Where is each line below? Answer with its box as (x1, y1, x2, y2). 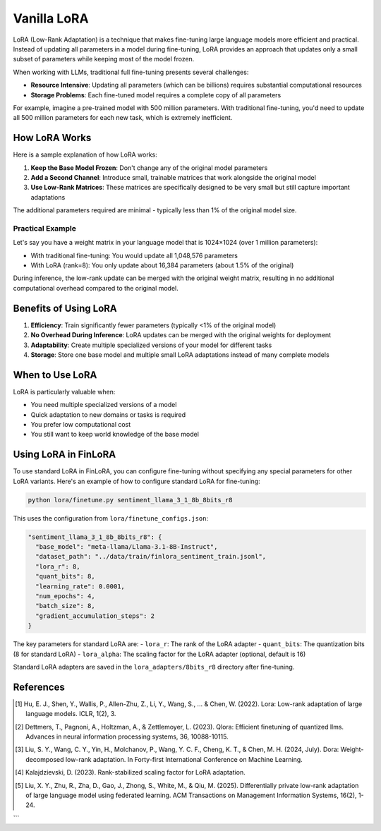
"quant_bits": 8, (35, 572, 95, 581)
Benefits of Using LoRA (13, 302, 118, 314)
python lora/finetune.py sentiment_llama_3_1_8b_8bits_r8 (28, 496, 233, 504)
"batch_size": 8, (35, 602, 95, 610)
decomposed (25, 755, 64, 763)
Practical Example (13, 223, 77, 233)
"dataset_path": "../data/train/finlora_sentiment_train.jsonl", (35, 552, 267, 561)
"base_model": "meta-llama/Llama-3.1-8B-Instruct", (35, 543, 218, 551)
